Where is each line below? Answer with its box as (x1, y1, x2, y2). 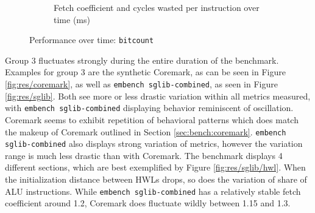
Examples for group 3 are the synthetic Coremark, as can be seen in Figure (5, 66, 286, 78)
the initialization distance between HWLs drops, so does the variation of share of (5, 173, 307, 186)
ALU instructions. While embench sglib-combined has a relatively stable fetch (5, 184, 301, 197)
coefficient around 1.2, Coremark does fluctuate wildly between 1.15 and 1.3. (5, 197, 291, 209)
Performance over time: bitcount (29, 33, 154, 46)
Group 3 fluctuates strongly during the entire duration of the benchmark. (5, 53, 279, 66)
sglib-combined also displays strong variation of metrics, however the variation (5, 137, 303, 150)
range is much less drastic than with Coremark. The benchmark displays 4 (5, 149, 283, 161)
